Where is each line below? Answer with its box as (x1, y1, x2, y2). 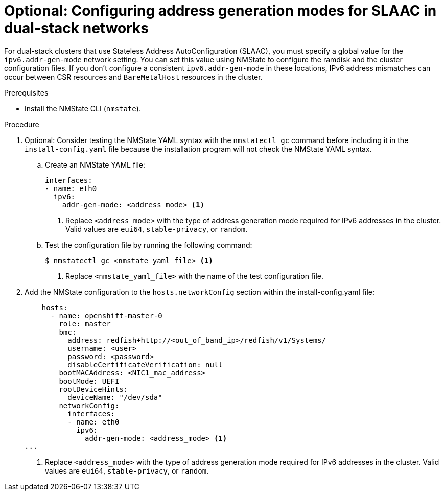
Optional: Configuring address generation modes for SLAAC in (4, 2, 437, 19)
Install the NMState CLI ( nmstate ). (25, 104, 141, 113)
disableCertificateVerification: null (67, 360, 223, 369)
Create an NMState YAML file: (45, 160, 146, 169)
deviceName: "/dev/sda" (67, 393, 162, 402)
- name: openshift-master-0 (50, 311, 162, 320)
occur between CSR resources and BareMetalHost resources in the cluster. (4, 72, 263, 81)
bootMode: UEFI (59, 376, 120, 385)
